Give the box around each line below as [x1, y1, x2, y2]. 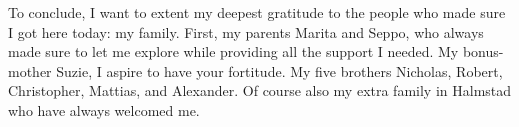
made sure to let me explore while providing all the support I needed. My [8, 41, 459, 62]
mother [8, 60, 52, 81]
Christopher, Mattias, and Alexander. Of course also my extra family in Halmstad [8, 80, 512, 101]
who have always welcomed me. [8, 99, 200, 120]
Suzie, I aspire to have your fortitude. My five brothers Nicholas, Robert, [56, 60, 503, 81]
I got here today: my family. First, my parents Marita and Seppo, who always [8, 21, 484, 42]
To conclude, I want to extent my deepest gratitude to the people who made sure [8, 2, 506, 22]
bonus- [462, 41, 504, 62]
